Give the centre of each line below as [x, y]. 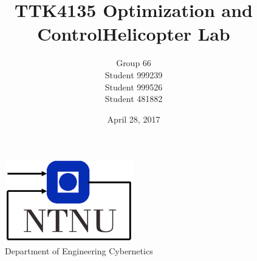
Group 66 [134, 63]
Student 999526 [134, 86]
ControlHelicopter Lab [134, 34]
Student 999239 [134, 74]
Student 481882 [134, 99]
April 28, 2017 [134, 119]
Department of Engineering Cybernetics [79, 250]
